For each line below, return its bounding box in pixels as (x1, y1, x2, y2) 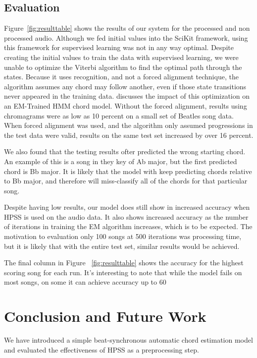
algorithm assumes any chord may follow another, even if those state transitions (4, 81, 247, 91)
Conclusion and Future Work (4, 306, 206, 326)
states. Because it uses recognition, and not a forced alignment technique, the (4, 71, 239, 82)
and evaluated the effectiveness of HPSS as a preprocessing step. (4, 344, 199, 355)
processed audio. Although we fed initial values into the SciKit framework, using (4, 32, 248, 43)
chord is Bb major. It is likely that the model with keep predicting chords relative (4, 166, 252, 176)
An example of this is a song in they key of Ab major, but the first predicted (4, 156, 237, 166)
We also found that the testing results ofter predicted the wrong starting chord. (4, 146, 246, 157)
